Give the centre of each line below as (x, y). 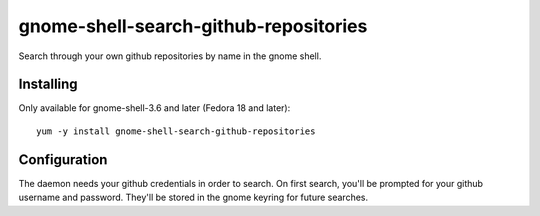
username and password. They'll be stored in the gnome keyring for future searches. (193, 197)
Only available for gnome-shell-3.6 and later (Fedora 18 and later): (154, 108)
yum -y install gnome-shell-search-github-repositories (176, 131)
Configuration (63, 159)
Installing (48, 84)
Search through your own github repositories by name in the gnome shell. (170, 56)
